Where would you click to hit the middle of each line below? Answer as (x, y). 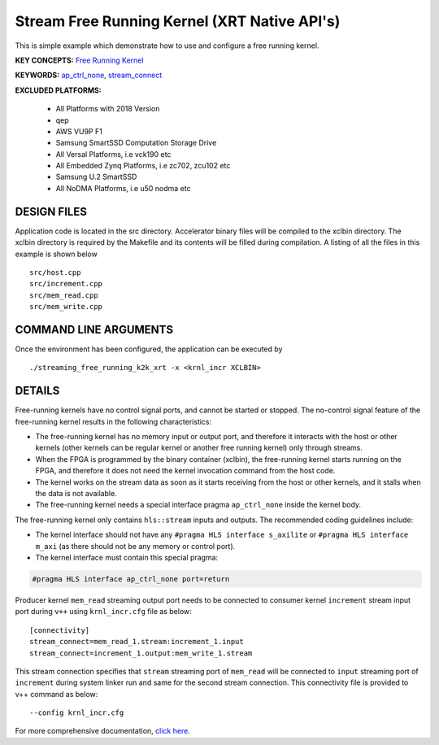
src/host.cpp (55, 272)
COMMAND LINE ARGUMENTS (94, 329)
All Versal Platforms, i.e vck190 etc (113, 154)
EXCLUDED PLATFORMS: (58, 90)
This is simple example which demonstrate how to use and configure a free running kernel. (167, 46)
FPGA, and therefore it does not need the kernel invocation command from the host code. (185, 471)
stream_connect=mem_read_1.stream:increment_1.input (137, 642)
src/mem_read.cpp (64, 295)
